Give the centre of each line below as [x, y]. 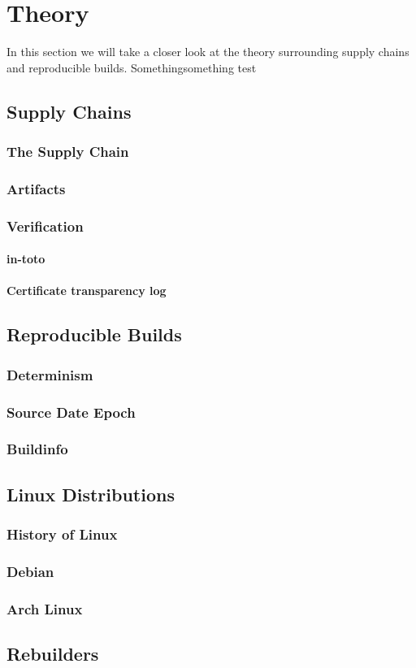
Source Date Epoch [71, 412]
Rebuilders [53, 654]
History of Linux [62, 534]
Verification [45, 226]
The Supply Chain [68, 152]
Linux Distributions [91, 494]
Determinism [50, 374]
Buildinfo [37, 449]
